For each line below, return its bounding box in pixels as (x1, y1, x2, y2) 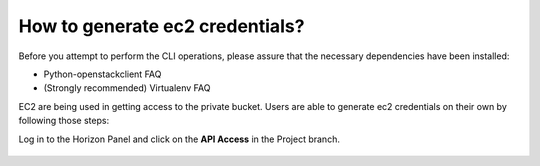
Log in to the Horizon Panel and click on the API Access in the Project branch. (18, 133, 340, 145)
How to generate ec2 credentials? (18, 15, 305, 37)
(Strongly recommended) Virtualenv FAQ (43, 82, 211, 94)
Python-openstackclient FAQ (43, 68, 162, 80)
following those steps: (18, 115, 110, 127)
